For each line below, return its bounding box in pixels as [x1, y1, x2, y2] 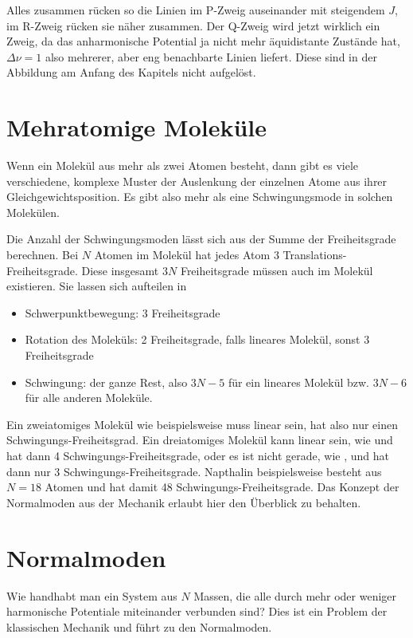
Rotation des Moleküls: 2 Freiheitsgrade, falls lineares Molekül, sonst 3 [25, 331, 370, 348]
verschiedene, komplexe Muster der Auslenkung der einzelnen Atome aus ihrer [6, 172, 388, 189]
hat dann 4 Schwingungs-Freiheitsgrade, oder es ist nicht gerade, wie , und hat [6, 447, 389, 463]
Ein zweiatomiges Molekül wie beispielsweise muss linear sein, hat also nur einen [6, 415, 398, 432]
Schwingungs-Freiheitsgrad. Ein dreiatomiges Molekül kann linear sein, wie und [6, 431, 393, 448]
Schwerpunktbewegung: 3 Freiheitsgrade [25, 304, 220, 321]
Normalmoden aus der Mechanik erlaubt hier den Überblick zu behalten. [6, 494, 361, 510]
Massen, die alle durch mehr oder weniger [193, 587, 397, 604]
